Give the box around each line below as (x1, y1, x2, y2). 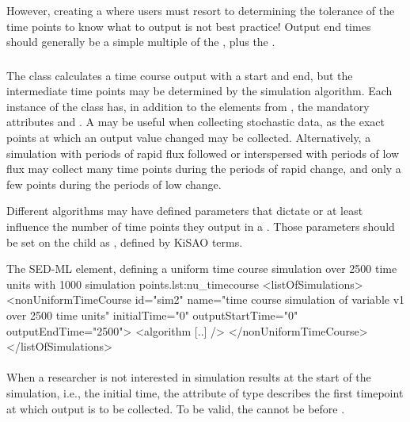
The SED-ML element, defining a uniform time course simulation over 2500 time (6, 260, 397, 277)
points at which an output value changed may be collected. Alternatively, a (6, 129, 371, 146)
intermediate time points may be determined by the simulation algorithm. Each (6, 82, 393, 99)
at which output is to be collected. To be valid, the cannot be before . (6, 400, 345, 416)
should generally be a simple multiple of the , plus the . (6, 33, 275, 50)
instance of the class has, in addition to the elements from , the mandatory (6, 98, 370, 114)
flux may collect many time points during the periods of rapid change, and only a (6, 160, 401, 177)
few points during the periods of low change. (6, 175, 222, 192)
